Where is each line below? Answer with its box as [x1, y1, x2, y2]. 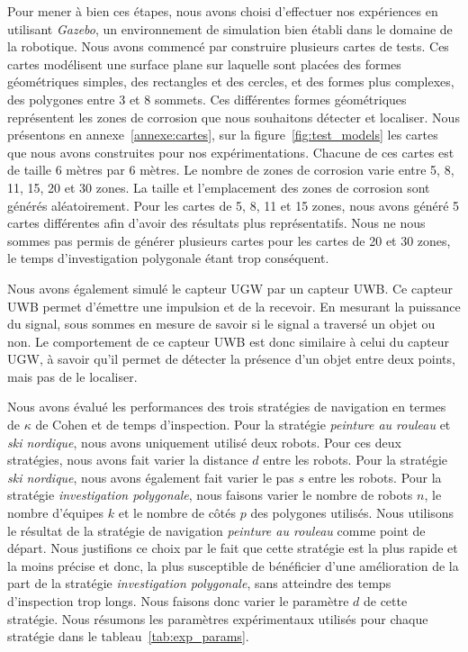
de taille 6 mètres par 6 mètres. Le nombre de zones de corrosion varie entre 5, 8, [7, 160, 454, 179]
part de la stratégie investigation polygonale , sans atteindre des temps [7, 574, 391, 593]
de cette [363, 592, 408, 610]
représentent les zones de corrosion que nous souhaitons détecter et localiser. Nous [7, 107, 460, 126]
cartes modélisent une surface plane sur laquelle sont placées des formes [7, 54, 401, 73]
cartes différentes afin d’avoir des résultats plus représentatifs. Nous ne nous [7, 213, 426, 232]
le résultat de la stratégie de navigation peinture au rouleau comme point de [7, 521, 426, 539]
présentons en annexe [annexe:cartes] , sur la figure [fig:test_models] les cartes [7, 125, 438, 144]
